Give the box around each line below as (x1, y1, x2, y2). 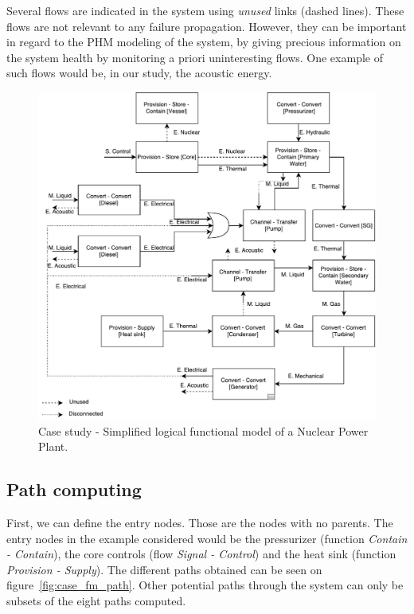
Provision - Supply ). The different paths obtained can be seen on (6, 561, 322, 577)
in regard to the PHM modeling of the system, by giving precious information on (6, 33, 401, 50)
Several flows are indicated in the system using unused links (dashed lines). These (6, 2, 404, 18)
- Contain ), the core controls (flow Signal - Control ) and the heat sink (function (6, 546, 396, 562)
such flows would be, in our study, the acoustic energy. (6, 65, 272, 81)
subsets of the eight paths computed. (6, 592, 186, 609)
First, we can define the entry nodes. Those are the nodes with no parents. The (6, 514, 393, 531)
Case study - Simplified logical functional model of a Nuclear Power (38, 422, 369, 439)
